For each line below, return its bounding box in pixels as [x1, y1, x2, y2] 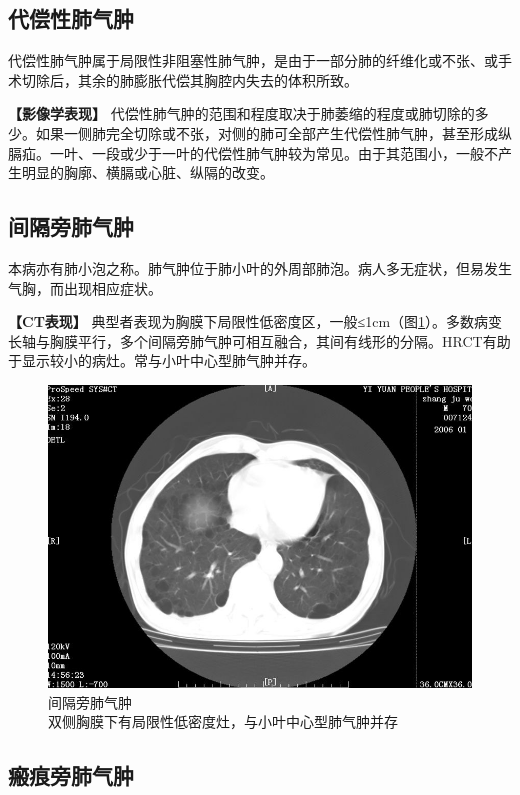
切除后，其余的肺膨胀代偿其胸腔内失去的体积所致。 [21, 69, 358, 90]
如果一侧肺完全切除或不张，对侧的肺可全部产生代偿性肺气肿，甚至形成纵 [35, 122, 512, 143]
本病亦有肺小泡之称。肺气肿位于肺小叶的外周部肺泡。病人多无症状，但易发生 [8, 257, 512, 278]
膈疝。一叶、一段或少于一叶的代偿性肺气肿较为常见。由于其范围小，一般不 [8, 142, 498, 163]
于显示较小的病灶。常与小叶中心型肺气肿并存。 [8, 350, 316, 371]
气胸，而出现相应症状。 [8, 277, 162, 298]
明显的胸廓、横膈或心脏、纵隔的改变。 [21, 162, 274, 183]
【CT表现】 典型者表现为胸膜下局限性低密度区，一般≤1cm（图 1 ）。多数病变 [8, 311, 503, 332]
